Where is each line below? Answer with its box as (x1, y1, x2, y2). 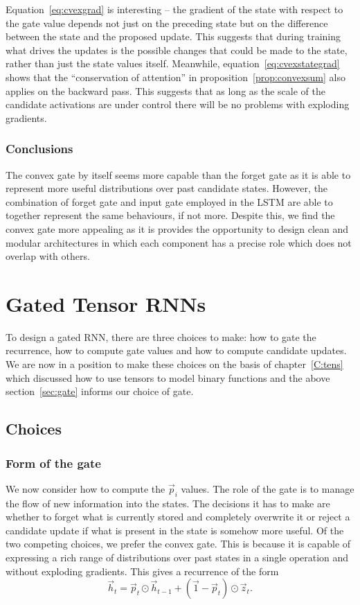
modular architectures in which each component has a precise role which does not (6, 235, 352, 249)
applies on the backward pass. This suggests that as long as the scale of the (6, 83, 325, 98)
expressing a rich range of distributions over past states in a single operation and (6, 550, 349, 564)
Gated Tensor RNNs (6, 289, 206, 317)
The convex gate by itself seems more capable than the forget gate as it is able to (6, 167, 351, 182)
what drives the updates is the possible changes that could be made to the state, (6, 42, 348, 57)
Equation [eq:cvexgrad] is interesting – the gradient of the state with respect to (6, 2, 343, 16)
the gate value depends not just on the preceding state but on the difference (6, 15, 328, 30)
